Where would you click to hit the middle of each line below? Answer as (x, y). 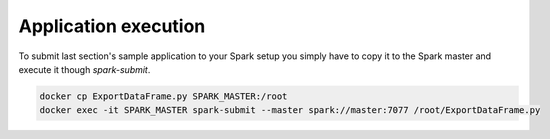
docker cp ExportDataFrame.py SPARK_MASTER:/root (163, 96)
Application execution (112, 26)
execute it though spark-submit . (84, 69)
